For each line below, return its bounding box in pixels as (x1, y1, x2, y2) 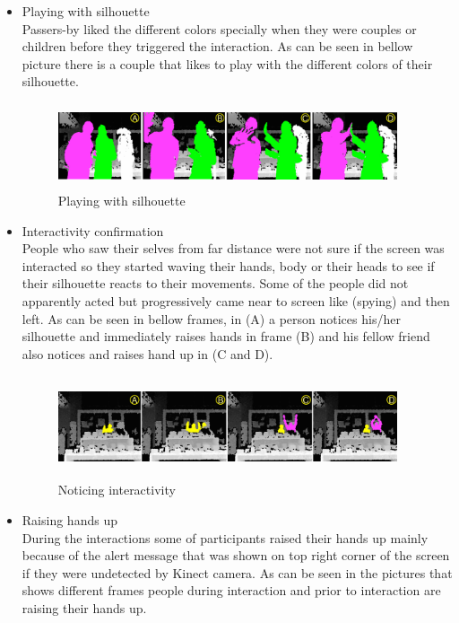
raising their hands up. (22, 598, 147, 617)
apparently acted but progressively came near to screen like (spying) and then (22, 292, 450, 311)
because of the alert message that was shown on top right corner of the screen (22, 546, 450, 565)
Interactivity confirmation (22, 221, 164, 240)
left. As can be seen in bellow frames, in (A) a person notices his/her (22, 309, 401, 328)
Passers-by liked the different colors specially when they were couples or (22, 19, 417, 38)
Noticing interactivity (57, 480, 176, 499)
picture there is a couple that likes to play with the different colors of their (22, 54, 433, 73)
